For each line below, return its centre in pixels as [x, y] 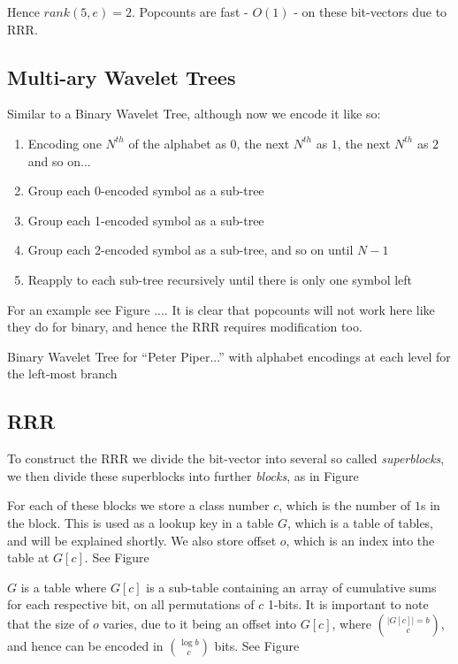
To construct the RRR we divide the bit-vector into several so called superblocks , [226, 458]
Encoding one [65, 143]
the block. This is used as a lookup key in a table [141, 522]
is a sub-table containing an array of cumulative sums [291, 587]
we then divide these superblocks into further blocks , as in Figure [183, 475]
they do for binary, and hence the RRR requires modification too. [185, 327]
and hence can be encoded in [85, 645]
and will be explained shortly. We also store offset [142, 540]
